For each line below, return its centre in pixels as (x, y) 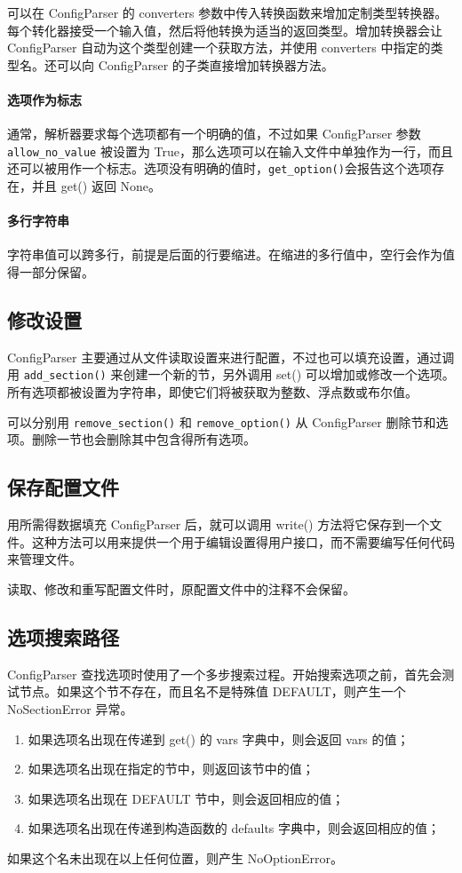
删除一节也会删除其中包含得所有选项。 (143, 439)
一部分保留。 (56, 272)
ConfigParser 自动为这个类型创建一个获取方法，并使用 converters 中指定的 (219, 48)
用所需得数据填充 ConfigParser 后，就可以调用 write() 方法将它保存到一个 (219, 524)
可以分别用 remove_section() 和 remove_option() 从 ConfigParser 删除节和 (222, 421)
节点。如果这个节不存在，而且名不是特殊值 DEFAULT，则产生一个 (212, 691)
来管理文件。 (44, 559)
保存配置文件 (63, 487)
